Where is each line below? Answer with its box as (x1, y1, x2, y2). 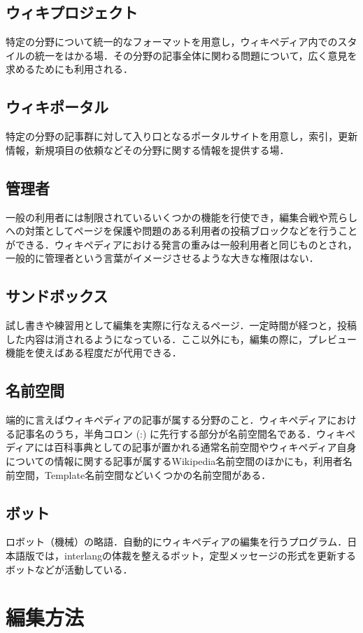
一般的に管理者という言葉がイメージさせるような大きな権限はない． (6, 251, 319, 265)
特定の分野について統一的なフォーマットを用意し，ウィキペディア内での (6, 34, 338, 49)
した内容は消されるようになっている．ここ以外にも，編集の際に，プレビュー (6, 331, 357, 346)
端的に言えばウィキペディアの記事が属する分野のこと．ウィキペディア (6, 412, 327, 427)
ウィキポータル (6, 96, 108, 118)
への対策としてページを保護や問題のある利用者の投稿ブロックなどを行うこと (6, 223, 358, 238)
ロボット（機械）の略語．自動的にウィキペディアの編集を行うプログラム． (6, 534, 348, 549)
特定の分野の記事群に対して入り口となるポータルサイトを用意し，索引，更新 (6, 129, 358, 144)
